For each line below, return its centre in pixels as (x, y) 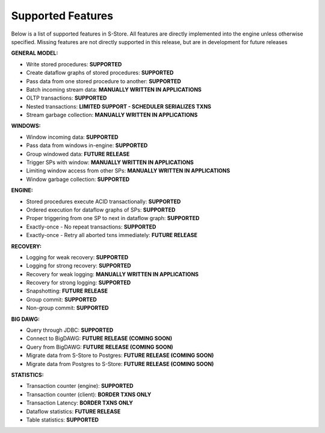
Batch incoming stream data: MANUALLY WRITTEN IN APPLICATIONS (114, 89)
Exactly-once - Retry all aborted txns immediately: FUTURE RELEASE (112, 235)
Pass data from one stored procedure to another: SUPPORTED (104, 81)
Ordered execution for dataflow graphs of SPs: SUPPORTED (101, 210)
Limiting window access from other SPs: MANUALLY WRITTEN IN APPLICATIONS (128, 171)
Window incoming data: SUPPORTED (72, 137)
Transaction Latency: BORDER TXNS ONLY (80, 403)
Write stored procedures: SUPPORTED (74, 64)
